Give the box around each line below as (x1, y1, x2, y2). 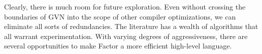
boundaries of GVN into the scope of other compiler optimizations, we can (4, 11, 236, 21)
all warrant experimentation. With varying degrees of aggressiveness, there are (4, 30, 248, 41)
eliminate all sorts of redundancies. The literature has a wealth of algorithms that (4, 21, 258, 31)
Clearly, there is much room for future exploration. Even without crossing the (4, 1, 246, 11)
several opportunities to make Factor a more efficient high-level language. (4, 40, 232, 51)
